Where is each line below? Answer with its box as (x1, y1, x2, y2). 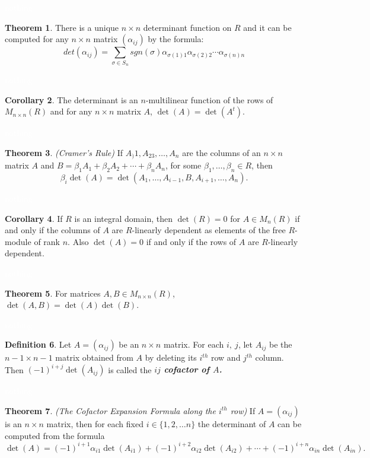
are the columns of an (182, 146, 261, 158)
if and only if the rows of (146, 235, 237, 247)
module (5, 235, 31, 247)
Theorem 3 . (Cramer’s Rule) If (5, 146, 123, 158)
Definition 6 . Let (5, 338, 72, 351)
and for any (50, 105, 92, 117)
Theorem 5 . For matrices (5, 287, 101, 299)
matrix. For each (163, 338, 224, 351)
